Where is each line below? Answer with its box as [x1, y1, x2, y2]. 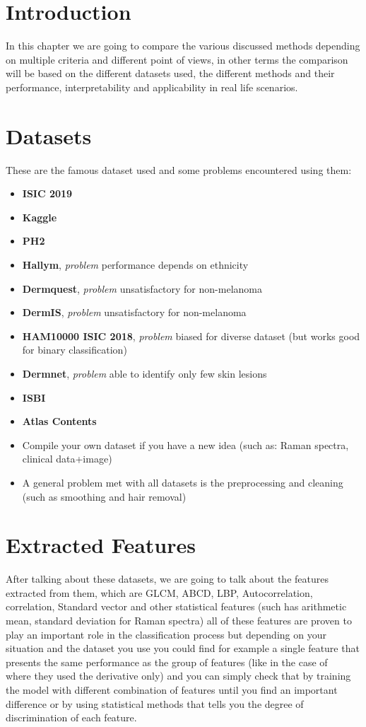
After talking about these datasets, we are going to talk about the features [6, 571, 329, 586]
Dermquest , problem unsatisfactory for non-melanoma [22, 281, 262, 296]
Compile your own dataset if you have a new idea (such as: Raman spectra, [22, 437, 349, 452]
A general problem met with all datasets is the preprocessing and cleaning [22, 475, 343, 489]
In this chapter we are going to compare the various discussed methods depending [6, 38, 360, 53]
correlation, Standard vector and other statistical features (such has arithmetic [6, 599, 347, 614]
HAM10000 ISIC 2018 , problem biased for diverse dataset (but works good [22, 328, 360, 343]
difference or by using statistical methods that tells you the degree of [6, 696, 304, 711]
